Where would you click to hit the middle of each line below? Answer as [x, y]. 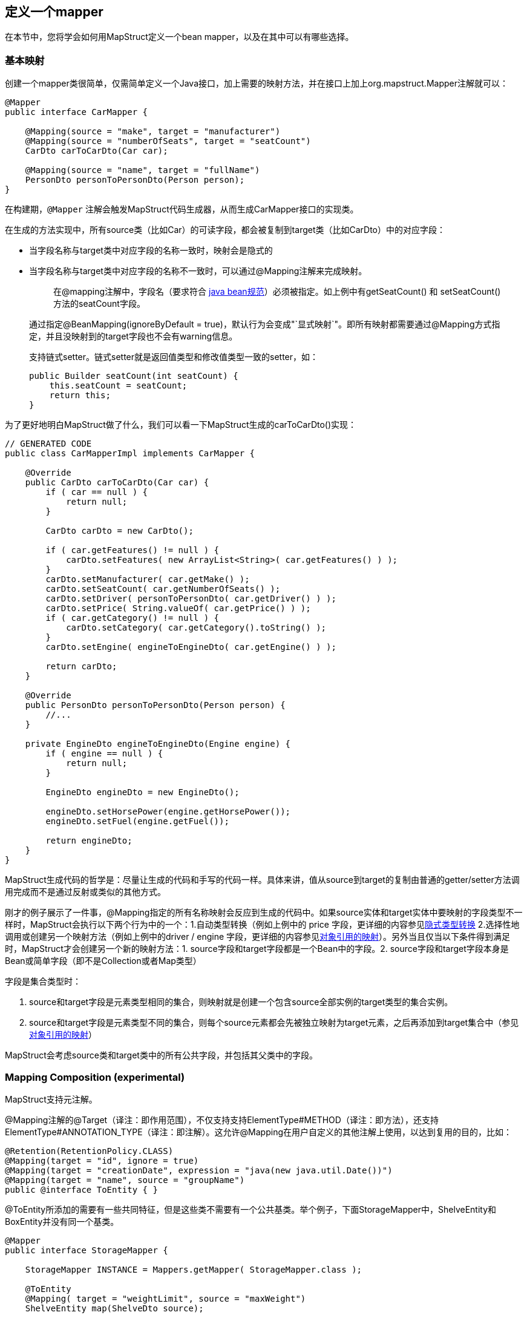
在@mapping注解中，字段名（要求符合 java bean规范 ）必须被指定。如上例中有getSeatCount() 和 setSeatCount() [277, 292]
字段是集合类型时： [43, 982]
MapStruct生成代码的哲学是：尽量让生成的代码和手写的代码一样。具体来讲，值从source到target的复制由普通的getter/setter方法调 [262, 880]
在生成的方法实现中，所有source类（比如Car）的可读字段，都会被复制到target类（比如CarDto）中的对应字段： [225, 230]
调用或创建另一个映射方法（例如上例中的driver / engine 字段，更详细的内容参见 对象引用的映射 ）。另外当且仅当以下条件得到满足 [258, 937]
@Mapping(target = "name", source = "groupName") [125, 1180]
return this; [80, 395]
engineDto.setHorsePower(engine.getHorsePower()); [168, 812]
